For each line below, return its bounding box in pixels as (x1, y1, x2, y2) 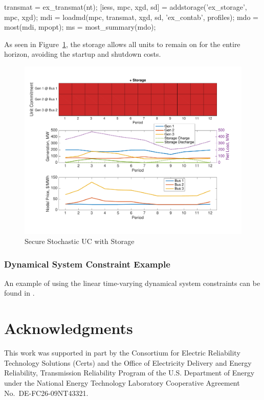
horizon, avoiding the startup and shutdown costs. (4, 49, 161, 59)
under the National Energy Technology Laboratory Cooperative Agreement (4, 377, 240, 388)
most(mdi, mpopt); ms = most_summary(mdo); (4, 21, 156, 32)
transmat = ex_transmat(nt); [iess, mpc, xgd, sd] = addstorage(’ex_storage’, (4, 2, 247, 12)
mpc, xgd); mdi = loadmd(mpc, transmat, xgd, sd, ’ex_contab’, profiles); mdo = (4, 11, 258, 22)
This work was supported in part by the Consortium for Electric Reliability (4, 347, 240, 358)
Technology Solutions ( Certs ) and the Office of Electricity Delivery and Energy (4, 357, 252, 368)
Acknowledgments (4, 318, 133, 339)
